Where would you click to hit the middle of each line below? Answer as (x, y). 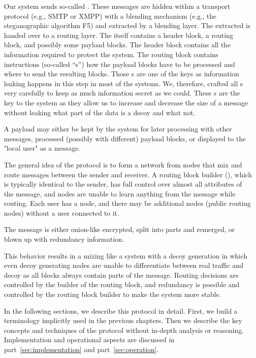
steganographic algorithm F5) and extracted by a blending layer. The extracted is (127, 25)
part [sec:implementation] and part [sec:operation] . (81, 349)
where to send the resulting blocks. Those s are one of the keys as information (122, 74)
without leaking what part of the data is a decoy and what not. (100, 112)
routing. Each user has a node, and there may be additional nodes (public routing (128, 203)
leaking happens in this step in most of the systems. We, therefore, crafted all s (124, 83)
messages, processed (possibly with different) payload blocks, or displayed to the (125, 138)
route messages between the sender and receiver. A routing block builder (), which (128, 174)
